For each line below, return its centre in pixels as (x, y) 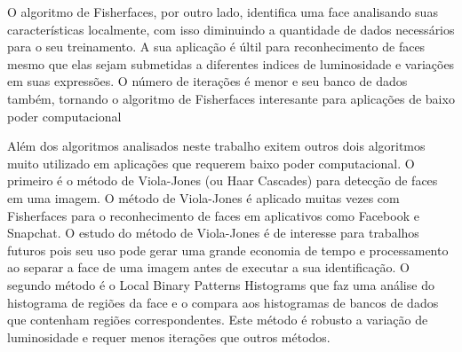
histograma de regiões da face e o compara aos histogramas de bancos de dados (223, 302)
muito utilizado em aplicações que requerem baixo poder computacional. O (211, 163)
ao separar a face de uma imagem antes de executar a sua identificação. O (208, 267)
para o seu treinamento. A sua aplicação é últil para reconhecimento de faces (216, 47)
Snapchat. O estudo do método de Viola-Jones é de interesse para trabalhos (213, 233)
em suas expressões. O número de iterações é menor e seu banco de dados (207, 81)
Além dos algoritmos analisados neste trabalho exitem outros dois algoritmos (216, 146)
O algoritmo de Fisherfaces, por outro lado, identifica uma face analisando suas (223, 12)
